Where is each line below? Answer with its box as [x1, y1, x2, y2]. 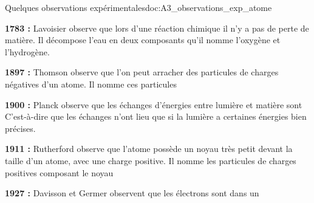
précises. [5, 122, 36, 134]
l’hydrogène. [5, 45, 50, 58]
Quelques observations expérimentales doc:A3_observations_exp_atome [5, 1, 272, 13]
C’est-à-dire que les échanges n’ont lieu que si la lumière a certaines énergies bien [5, 110, 307, 123]
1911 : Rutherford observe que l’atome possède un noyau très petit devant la [5, 142, 293, 155]
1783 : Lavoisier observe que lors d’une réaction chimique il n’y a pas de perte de [5, 21, 309, 34]
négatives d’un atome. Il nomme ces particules [5, 77, 177, 90]
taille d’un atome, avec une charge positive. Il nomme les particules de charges [5, 154, 296, 167]
